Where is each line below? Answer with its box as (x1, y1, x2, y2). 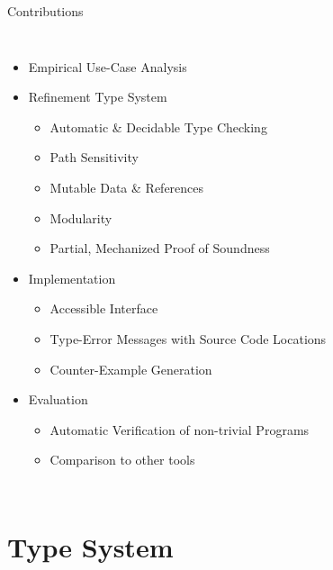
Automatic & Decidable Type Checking (49, 117, 267, 136)
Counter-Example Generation (49, 359, 212, 378)
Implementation (28, 268, 116, 287)
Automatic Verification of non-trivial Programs (49, 420, 310, 439)
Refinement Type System (28, 87, 167, 106)
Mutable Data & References (49, 177, 204, 196)
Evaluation (28, 390, 88, 409)
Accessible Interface (49, 299, 158, 318)
